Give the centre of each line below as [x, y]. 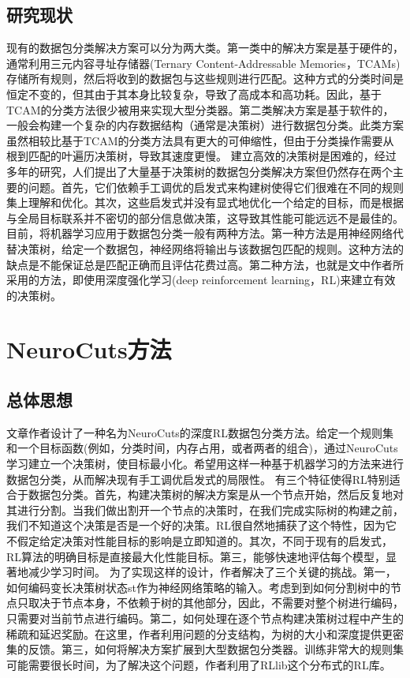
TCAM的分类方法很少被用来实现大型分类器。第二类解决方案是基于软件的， [200, 109]
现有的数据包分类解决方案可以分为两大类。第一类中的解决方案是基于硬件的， [205, 48]
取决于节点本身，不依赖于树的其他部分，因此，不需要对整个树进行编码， [216, 603]
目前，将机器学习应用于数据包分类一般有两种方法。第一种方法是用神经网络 [199, 233]
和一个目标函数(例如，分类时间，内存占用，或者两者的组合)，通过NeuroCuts [202, 448]
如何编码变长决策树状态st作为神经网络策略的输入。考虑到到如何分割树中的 [198, 587]
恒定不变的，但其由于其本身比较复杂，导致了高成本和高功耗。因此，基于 [194, 94]
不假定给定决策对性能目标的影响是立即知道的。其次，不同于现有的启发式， [199, 541]
